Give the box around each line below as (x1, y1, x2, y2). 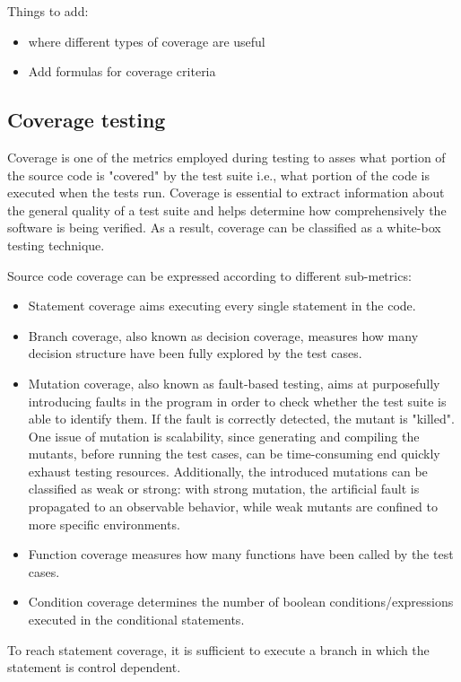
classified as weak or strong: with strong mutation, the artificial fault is (28, 479, 420, 498)
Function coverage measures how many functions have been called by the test (28, 545, 454, 564)
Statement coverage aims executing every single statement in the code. (28, 296, 416, 315)
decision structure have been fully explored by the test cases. (28, 344, 362, 363)
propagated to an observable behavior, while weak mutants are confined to (28, 497, 438, 516)
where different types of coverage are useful (28, 31, 265, 50)
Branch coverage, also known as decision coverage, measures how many (28, 326, 419, 345)
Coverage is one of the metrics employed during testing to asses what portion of (7, 147, 446, 166)
